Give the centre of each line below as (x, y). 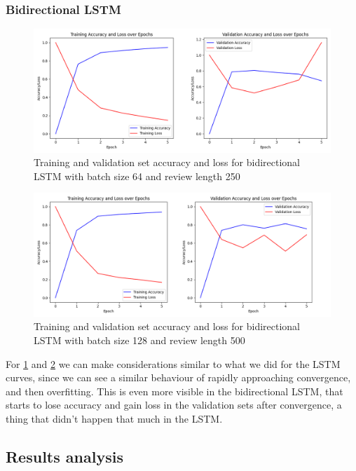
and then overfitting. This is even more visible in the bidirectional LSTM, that (174, 391)
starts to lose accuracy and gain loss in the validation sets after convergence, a (174, 405)
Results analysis (64, 456)
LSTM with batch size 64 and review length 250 (137, 176)
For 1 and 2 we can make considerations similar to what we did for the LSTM (173, 363)
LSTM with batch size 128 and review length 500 (139, 340)
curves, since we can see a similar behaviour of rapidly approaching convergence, (178, 377)
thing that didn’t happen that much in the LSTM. (114, 418)
